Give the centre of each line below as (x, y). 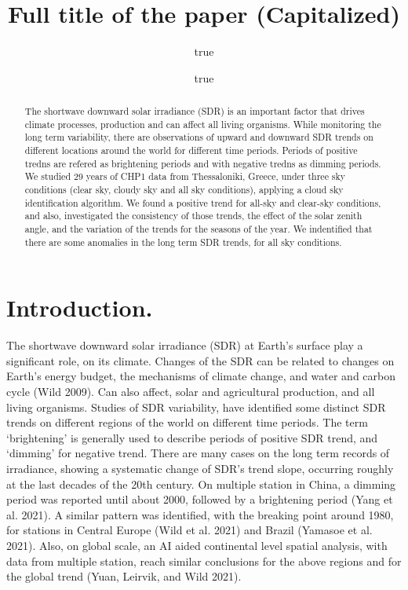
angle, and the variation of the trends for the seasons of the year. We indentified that (199, 229)
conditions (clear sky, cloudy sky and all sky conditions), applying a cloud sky (184, 190)
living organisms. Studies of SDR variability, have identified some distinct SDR (196, 407)
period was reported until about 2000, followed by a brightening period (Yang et (200, 499)
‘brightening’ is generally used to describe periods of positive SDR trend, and (192, 437)
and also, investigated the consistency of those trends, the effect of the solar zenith (193, 216)
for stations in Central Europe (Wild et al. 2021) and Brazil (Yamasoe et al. (189, 530)
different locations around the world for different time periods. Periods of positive (191, 150)
